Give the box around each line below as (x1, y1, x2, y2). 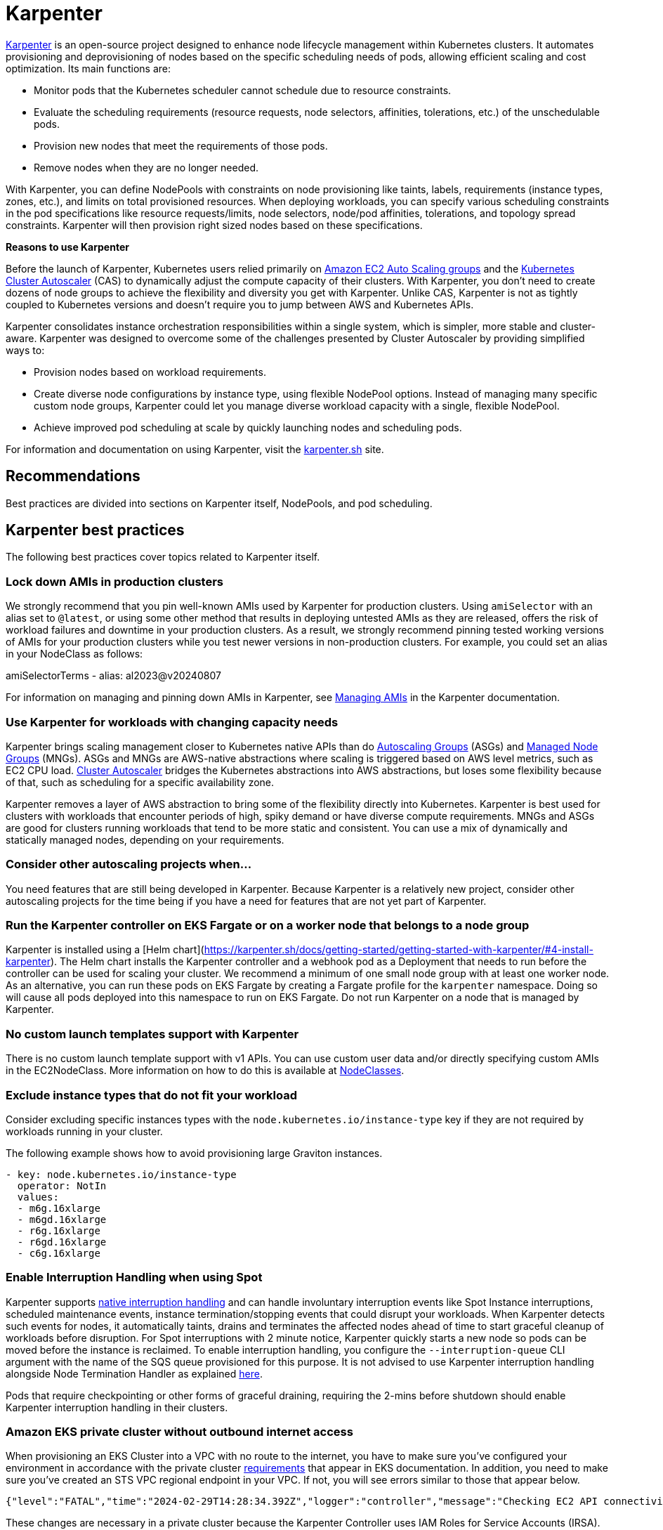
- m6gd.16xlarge (17, 1213, 107, 1225)
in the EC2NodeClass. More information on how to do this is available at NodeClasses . (6, 1064, 405, 1077)
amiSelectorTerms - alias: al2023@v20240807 (6, 669, 221, 682)
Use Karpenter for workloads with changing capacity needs (6, 714, 339, 729)
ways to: (6, 344, 45, 356)
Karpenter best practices (6, 521, 185, 540)
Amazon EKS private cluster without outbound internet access (6, 1425, 353, 1439)
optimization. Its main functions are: (6, 62, 171, 74)
